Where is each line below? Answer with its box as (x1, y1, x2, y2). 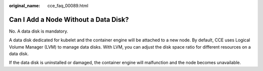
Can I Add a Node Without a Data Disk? (9, 15, 129, 24)
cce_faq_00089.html (47, 3, 89, 8)
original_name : (9, 3, 40, 8)
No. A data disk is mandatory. (9, 28, 68, 34)
